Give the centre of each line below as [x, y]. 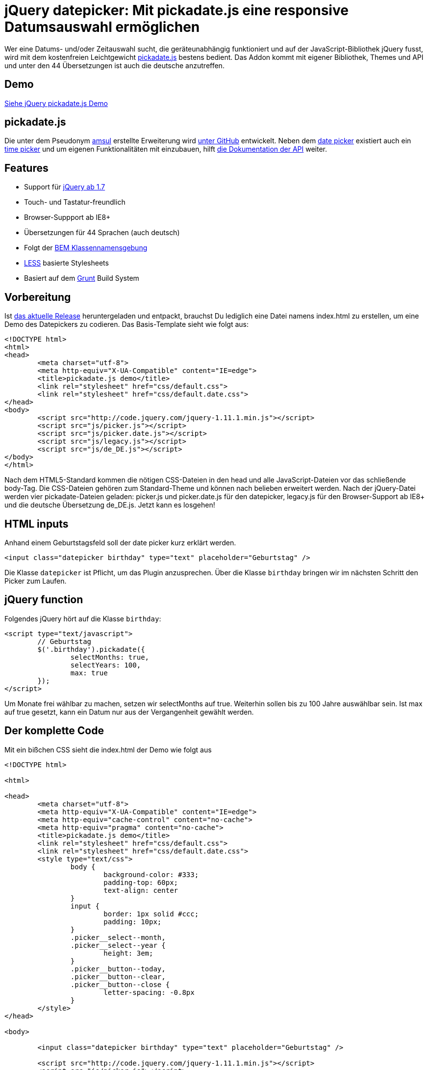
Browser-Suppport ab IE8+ [67, 217]
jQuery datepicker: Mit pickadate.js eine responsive [176, 10]
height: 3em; [128, 953]
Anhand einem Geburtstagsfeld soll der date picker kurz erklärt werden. [120, 542]
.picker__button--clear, [118, 976]
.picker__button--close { [120, 984]
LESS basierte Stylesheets [66, 263]
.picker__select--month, [118, 937]
